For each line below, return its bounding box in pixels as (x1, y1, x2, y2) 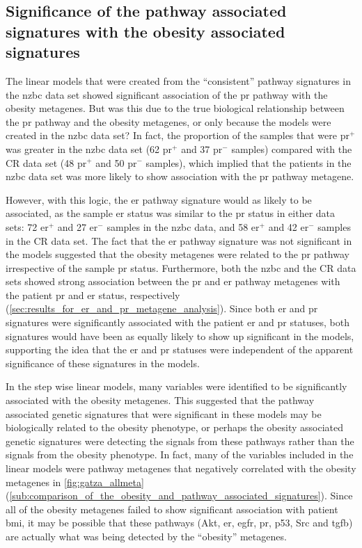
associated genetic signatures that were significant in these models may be (6, 406, 322, 421)
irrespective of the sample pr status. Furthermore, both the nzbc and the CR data (6, 260, 356, 275)
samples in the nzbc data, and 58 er (107, 219, 260, 234)
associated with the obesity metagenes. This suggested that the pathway (6, 393, 315, 408)
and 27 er (57, 219, 98, 234)
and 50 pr (95, 155, 137, 170)
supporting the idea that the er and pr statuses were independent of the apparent (6, 342, 354, 357)
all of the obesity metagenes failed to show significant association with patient (6, 501, 338, 516)
